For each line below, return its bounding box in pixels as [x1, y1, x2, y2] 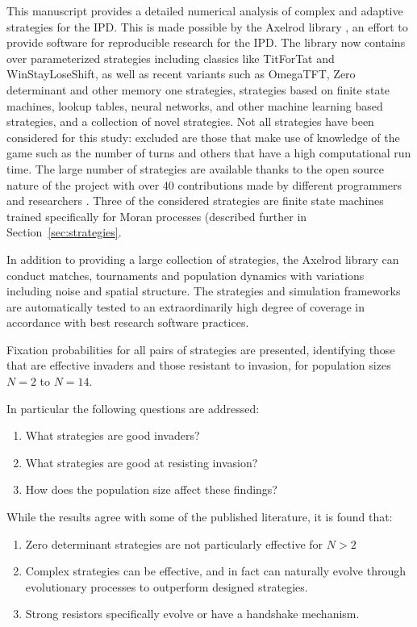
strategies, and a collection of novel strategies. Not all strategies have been [6, 113, 374, 130]
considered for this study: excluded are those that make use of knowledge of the [6, 128, 400, 145]
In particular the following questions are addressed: [6, 399, 260, 416]
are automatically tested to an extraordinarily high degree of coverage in [6, 298, 365, 315]
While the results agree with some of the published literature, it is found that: [6, 508, 393, 525]
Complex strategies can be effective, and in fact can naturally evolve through [25, 562, 406, 579]
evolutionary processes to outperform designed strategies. [25, 578, 308, 595]
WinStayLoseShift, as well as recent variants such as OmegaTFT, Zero [6, 65, 356, 82]
